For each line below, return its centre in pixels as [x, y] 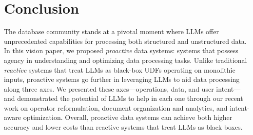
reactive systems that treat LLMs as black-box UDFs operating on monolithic [120, 69]
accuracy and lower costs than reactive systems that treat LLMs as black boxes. [123, 127]
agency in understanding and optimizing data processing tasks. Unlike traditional [126, 60]
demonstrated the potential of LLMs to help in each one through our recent [130, 98]
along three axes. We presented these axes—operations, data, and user [109, 88]
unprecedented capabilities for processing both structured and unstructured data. [125, 41]
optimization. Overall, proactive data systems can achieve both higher [128, 117]
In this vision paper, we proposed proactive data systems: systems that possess [121, 50]
